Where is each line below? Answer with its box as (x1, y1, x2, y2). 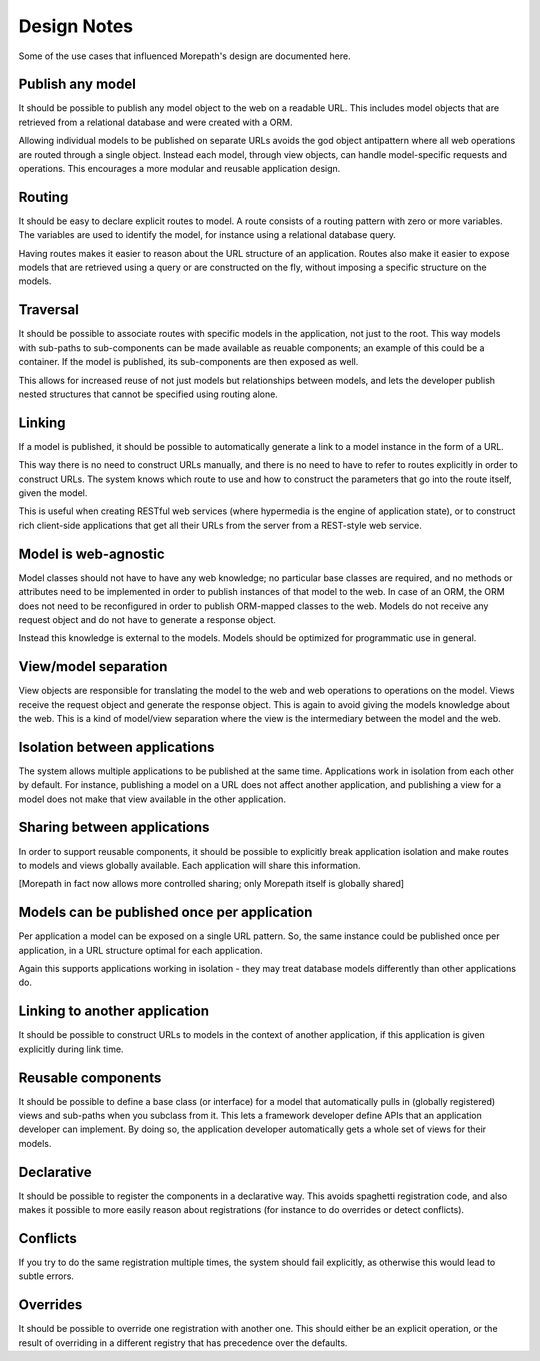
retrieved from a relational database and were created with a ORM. (18, 116, 293, 128)
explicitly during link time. (18, 1043, 124, 1055)
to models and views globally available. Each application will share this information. (18, 859, 361, 871)
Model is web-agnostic (18, 545, 165, 562)
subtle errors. (18, 1270, 75, 1282)
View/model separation (18, 658, 168, 675)
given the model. (18, 487, 88, 499)
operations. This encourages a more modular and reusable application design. (18, 163, 341, 175)
